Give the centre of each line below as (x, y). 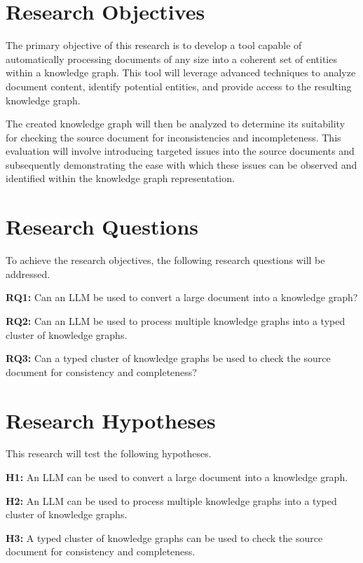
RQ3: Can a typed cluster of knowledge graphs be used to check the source (168, 358)
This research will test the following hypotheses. (109, 453)
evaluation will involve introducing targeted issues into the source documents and (180, 151)
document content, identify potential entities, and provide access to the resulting (179, 86)
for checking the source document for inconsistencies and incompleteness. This (173, 137)
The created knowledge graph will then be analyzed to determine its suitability (176, 124)
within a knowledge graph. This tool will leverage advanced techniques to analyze (181, 72)
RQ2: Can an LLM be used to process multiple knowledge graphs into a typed (176, 320)
